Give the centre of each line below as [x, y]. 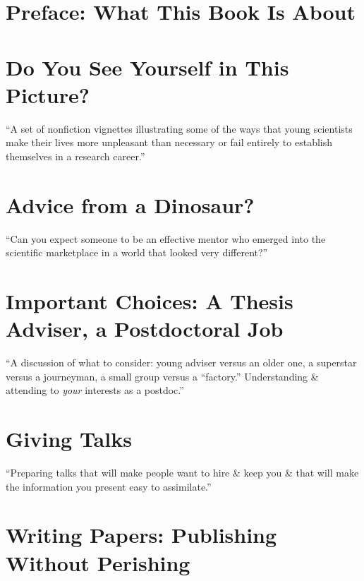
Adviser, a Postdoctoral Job [145, 329]
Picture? [48, 94]
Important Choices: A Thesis [150, 300]
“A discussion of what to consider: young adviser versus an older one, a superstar [181, 363]
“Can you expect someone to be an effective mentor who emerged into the [166, 238]
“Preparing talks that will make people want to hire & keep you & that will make [182, 472]
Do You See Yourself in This [147, 67]
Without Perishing [98, 562]
